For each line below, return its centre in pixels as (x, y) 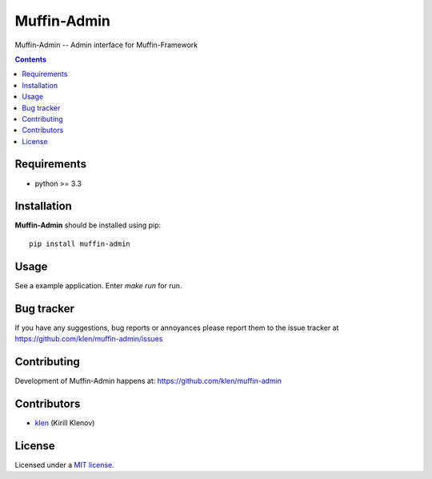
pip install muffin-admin (80, 244)
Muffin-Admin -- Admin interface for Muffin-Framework (106, 45)
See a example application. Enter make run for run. (98, 285)
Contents (31, 59)
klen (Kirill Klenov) (65, 423)
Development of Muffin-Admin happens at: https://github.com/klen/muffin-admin (148, 380)
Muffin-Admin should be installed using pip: (88, 225)
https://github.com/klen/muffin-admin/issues (89, 339)
